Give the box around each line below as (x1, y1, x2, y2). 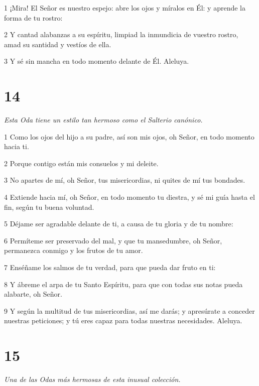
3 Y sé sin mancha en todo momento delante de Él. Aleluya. (4, 56, 189, 66)
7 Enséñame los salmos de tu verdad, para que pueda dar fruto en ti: (4, 262, 216, 273)
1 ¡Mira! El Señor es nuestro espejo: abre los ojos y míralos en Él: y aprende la (4, 3, 245, 13)
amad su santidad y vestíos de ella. (4, 39, 111, 49)
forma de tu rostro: (4, 12, 63, 23)
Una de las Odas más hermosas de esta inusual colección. (4, 374, 181, 384)
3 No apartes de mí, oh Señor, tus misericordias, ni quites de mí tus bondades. (4, 175, 245, 185)
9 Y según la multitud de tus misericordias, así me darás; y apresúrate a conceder (4, 305, 255, 316)
